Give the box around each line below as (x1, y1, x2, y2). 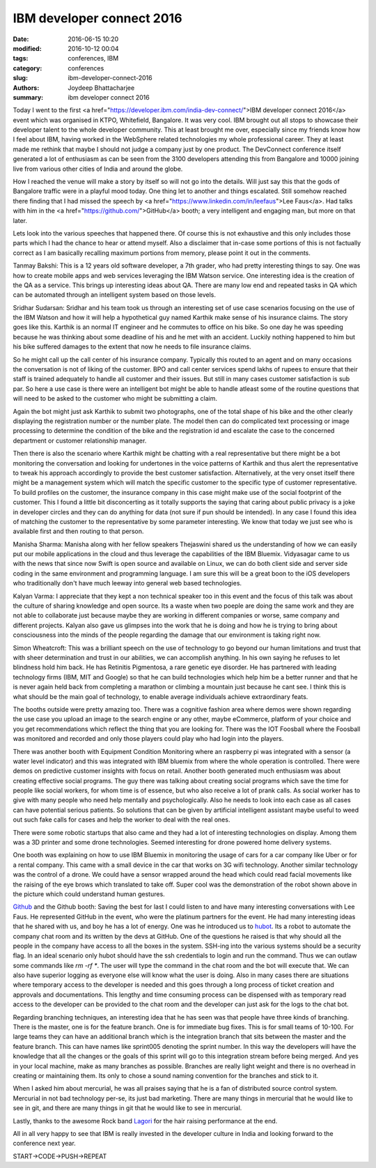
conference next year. (13, 1139, 76, 1148)
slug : (13, 74, 28, 82)
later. (13, 216, 28, 224)
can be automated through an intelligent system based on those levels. (13, 291, 216, 299)
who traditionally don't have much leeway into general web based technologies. (13, 579, 242, 587)
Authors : (13, 84, 40, 92)
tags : (13, 54, 29, 63)
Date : (13, 35, 29, 43)
